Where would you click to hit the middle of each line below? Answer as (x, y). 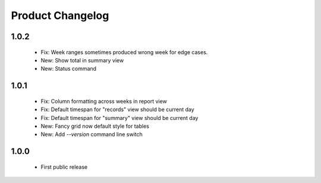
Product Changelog (60, 15)
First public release (64, 167)
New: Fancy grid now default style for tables (95, 126)
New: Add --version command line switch (92, 134)
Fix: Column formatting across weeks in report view (104, 101)
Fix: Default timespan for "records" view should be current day (117, 109)
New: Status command (69, 69)
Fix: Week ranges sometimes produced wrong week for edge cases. (124, 52)
